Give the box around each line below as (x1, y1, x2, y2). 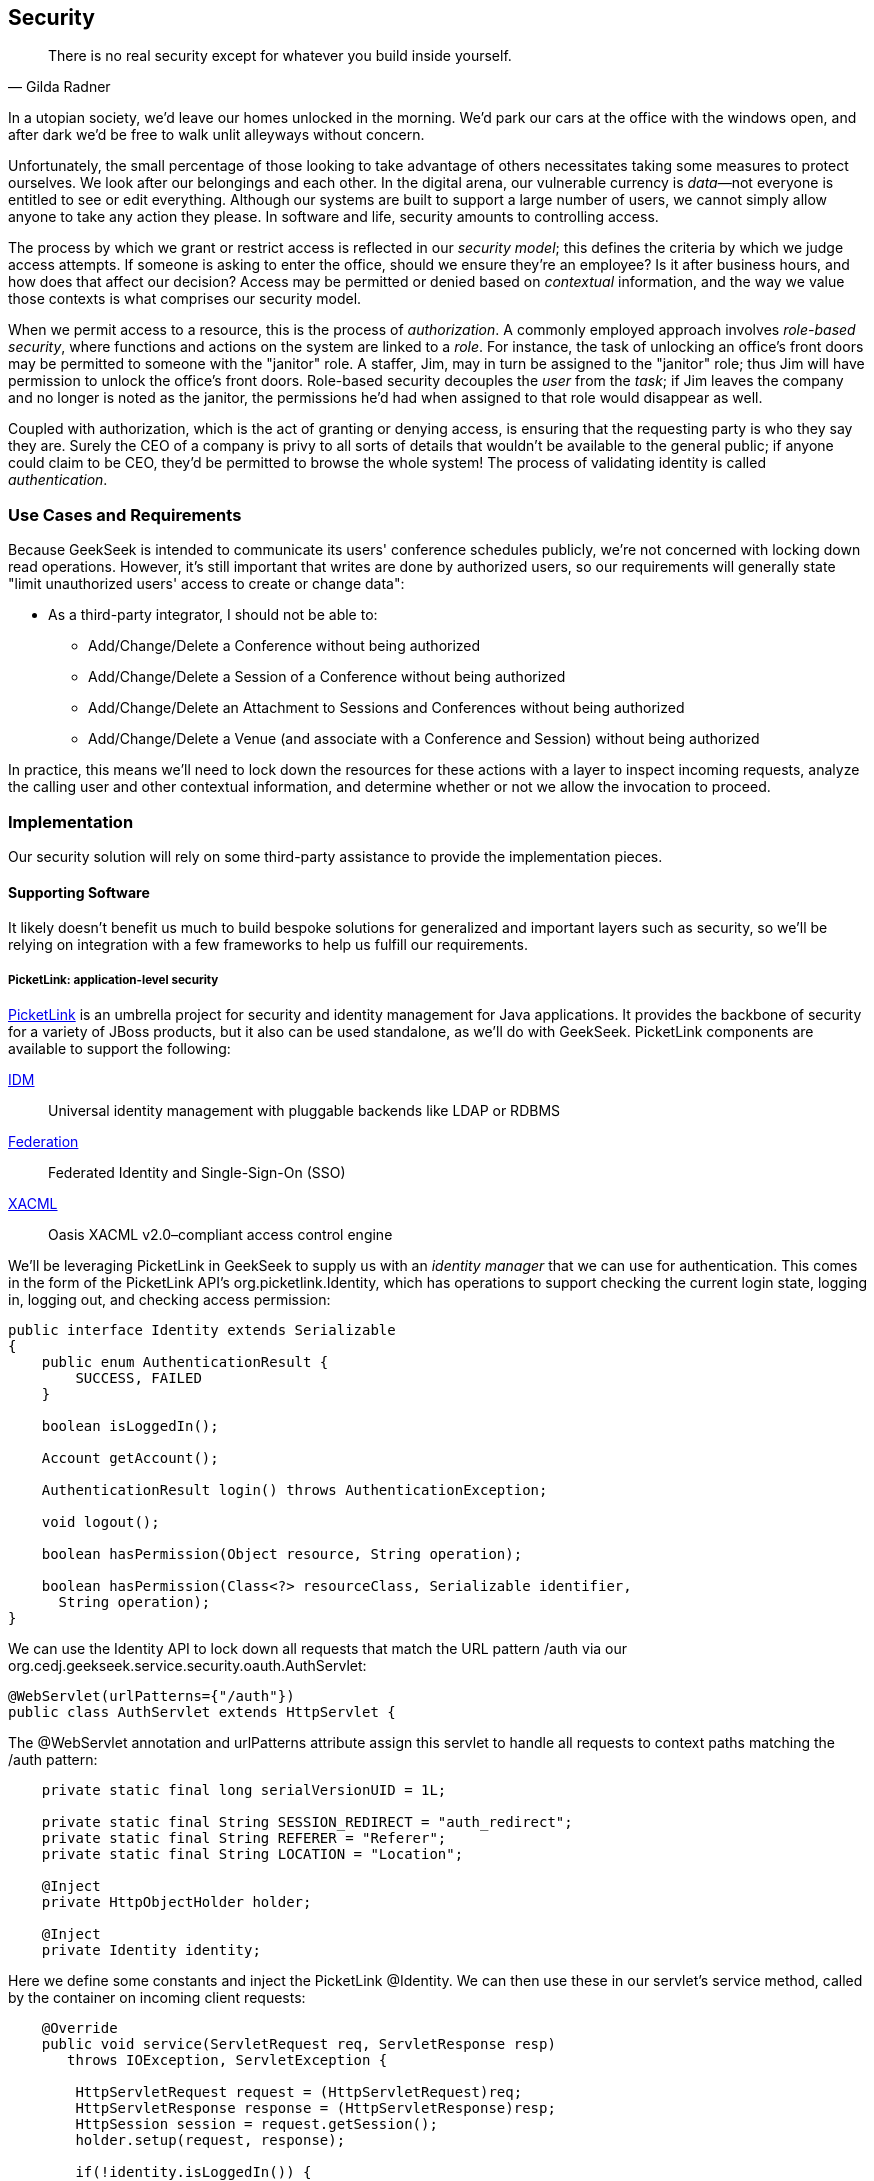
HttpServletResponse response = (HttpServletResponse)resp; (75, 2099, 556, 2116)
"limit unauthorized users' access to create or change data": (8, 575, 405, 593)
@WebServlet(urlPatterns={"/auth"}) (8, 1687, 295, 1704)
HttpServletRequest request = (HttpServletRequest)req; (75, 2083, 523, 2100)
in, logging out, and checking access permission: (8, 1290, 331, 1308)
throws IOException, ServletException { (67, 2051, 388, 2068)
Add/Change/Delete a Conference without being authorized (88, 637, 481, 655)
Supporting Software (8, 883, 150, 901)
